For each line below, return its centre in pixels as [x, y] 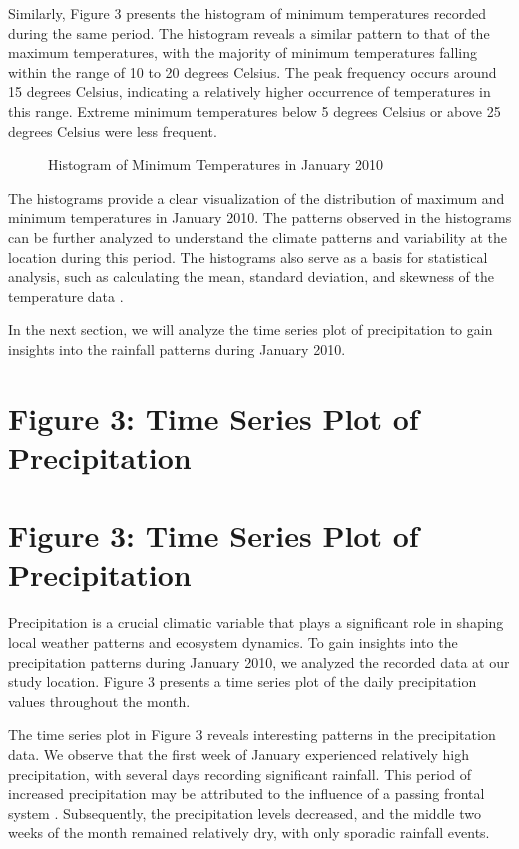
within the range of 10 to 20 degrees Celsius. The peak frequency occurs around [252, 71]
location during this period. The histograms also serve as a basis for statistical [248, 256]
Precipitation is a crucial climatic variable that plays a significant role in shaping [256, 622]
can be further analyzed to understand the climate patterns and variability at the [257, 236]
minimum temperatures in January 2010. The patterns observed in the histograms [260, 217]
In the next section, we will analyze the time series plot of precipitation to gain [250, 329]
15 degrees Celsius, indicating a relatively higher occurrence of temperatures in [249, 91]
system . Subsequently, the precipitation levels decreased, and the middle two [244, 812]
